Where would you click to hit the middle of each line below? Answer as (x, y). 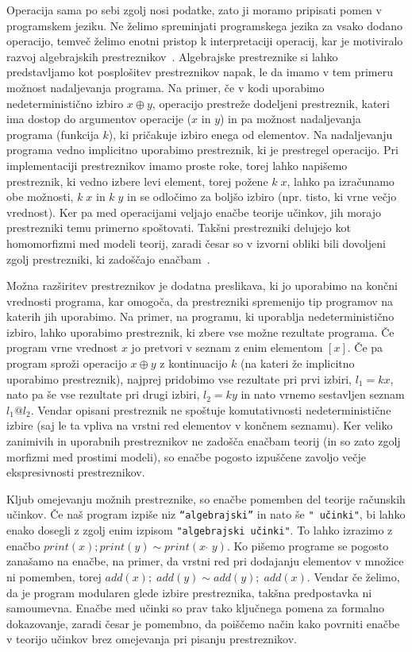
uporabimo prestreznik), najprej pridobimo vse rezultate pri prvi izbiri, (179, 378)
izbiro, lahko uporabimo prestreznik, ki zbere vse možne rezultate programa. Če (200, 332)
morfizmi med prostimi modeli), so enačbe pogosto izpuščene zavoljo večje (186, 456)
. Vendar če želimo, (353, 576)
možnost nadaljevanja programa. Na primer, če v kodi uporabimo (166, 87)
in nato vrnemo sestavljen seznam (323, 394)
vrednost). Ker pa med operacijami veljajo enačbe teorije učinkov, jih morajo (194, 212)
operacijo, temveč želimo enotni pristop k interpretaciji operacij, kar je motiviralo (205, 41)
